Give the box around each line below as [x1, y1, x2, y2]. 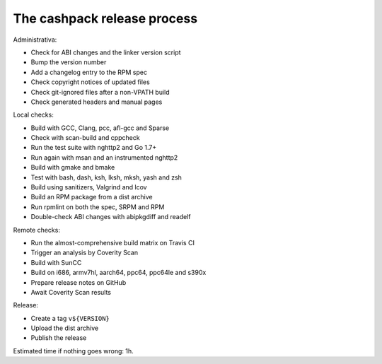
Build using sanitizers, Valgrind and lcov [30, 183, 148, 192]
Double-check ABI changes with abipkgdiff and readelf [30, 213, 191, 221]
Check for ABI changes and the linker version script [30, 48, 181, 57]
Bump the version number [30, 58, 107, 66]
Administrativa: [13, 35, 57, 44]
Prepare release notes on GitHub [30, 278, 127, 286]
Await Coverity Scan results [30, 288, 111, 296]
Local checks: [13, 110, 54, 119]
